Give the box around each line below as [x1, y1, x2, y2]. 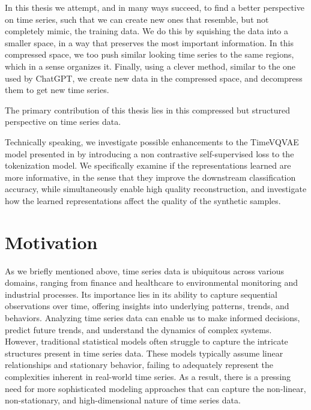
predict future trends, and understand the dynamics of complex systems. [5, 323, 272, 336]
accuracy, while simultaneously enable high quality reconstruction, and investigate [5, 182, 307, 195]
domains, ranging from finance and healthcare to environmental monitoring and [5, 276, 298, 289]
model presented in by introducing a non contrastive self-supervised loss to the [5, 147, 294, 160]
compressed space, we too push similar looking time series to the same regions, [5, 48, 294, 61]
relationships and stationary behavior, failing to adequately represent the [5, 358, 274, 371]
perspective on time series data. [5, 115, 121, 128]
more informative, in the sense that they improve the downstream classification [5, 170, 296, 183]
